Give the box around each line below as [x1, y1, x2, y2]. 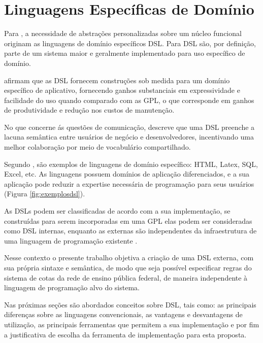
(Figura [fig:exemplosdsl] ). [4, 188, 85, 199]
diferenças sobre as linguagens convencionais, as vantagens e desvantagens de [4, 309, 243, 320]
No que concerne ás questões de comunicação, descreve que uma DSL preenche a [4, 121, 255, 132]
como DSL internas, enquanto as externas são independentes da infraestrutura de [4, 225, 257, 236]
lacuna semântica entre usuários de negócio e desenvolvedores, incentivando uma [4, 131, 254, 142]
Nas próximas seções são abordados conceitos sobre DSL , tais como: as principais [4, 299, 256, 310]
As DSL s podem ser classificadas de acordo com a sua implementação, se [4, 205, 231, 216]
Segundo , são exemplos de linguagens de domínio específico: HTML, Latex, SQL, [4, 158, 258, 169]
